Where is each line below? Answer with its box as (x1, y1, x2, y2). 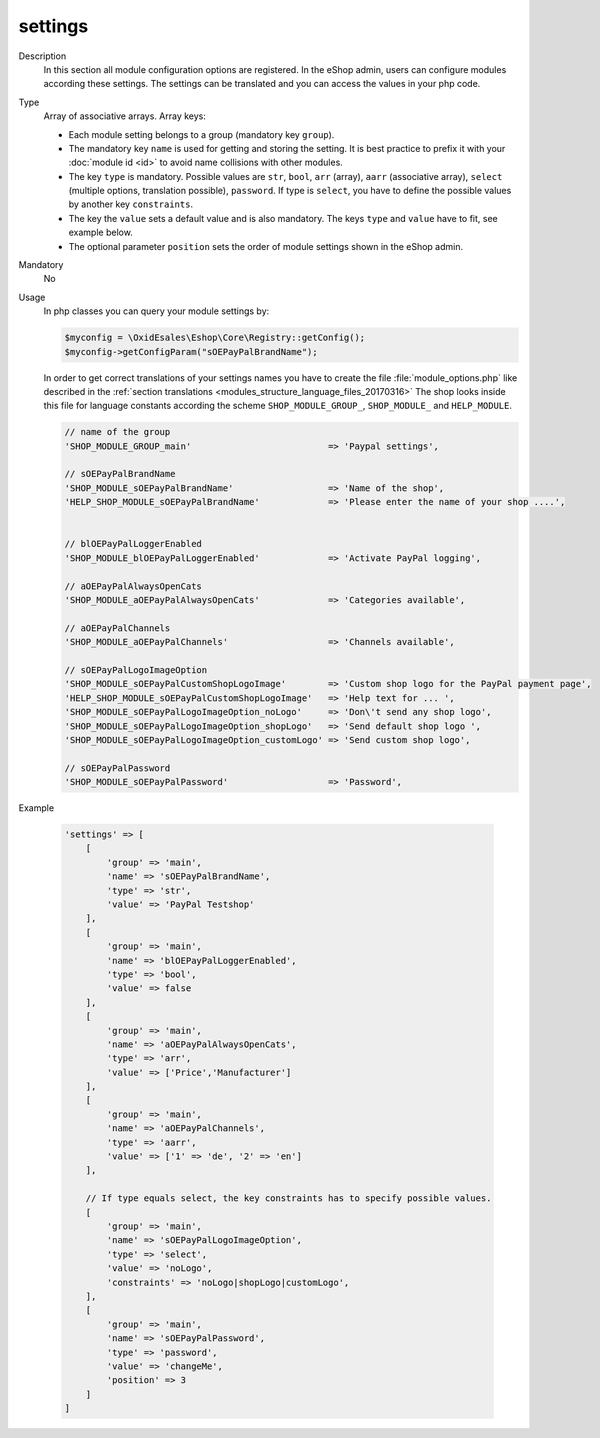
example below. (68, 226, 134, 239)
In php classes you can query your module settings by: (43, 305, 270, 317)
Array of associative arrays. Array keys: (43, 110, 207, 122)
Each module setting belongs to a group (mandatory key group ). (68, 128, 335, 140)
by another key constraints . (68, 198, 194, 210)
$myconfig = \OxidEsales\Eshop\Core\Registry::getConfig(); (64, 332, 366, 344)
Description (18, 50, 67, 62)
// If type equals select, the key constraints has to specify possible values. (85, 1193, 492, 1204)
